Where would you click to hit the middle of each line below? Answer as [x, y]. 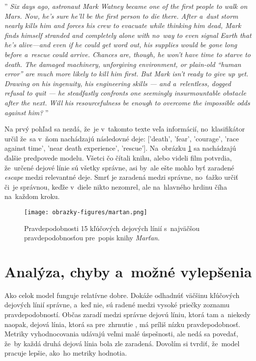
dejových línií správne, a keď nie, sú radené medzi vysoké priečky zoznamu [117, 305]
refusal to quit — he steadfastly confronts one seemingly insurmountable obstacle [125, 93]
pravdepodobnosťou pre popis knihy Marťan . [92, 238]
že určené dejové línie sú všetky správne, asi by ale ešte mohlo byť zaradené [119, 167]
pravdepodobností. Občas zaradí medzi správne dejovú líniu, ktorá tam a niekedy [128, 314]
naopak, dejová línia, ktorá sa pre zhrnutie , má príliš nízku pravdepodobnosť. [123, 324]
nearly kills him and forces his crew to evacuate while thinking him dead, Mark [123, 25]
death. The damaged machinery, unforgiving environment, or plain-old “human [123, 64]
